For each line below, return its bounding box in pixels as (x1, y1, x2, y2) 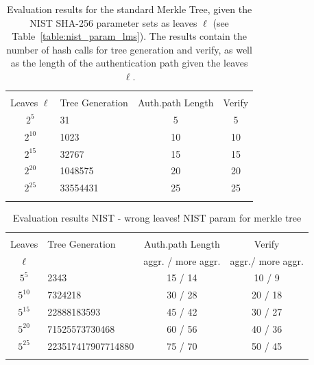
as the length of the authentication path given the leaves (10, 56, 248, 70)
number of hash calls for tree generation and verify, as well (6, 42, 252, 56)
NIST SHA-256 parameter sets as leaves (29, 15, 197, 30)
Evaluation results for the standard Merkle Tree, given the (6, 2, 252, 16)
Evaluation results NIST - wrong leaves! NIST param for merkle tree (12, 210, 302, 224)
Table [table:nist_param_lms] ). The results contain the (12, 29, 247, 43)
